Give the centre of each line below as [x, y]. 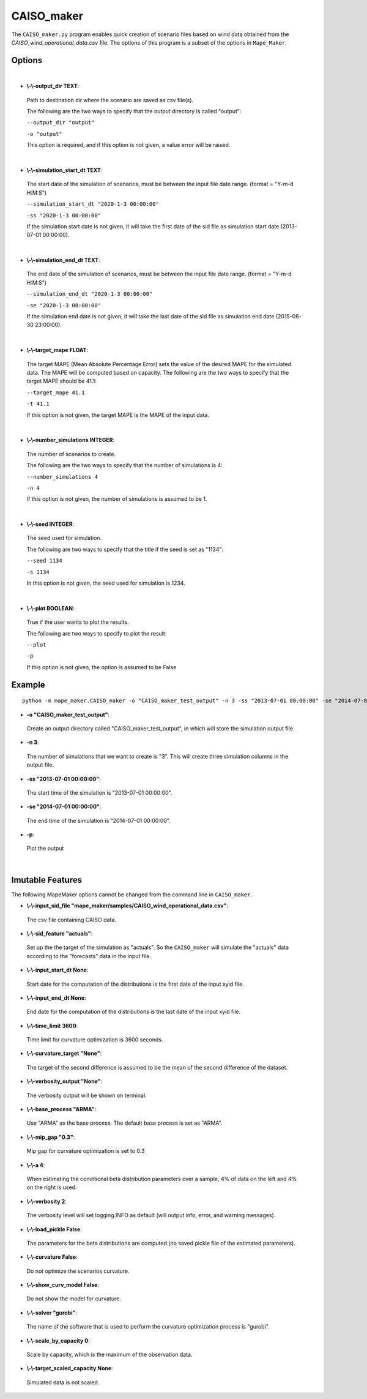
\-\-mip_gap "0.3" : [51, 1137]
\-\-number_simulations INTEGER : [71, 440]
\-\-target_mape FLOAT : [57, 350]
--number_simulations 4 [62, 477]
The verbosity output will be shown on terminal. [87, 1095]
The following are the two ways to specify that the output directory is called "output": [134, 111]
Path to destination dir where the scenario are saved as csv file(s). [110, 100]
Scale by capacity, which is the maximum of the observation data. [109, 1355]
